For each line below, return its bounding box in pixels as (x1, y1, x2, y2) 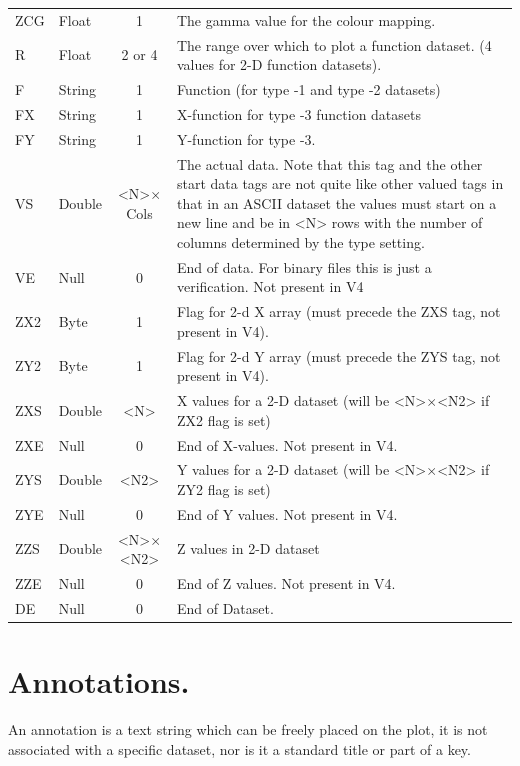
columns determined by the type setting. (176, 231, 425, 252)
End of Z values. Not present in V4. (176, 573, 396, 594)
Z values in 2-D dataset (176, 538, 320, 559)
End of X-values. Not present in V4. (176, 434, 398, 455)
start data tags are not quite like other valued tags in (176, 173, 504, 194)
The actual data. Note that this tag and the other (176, 153, 483, 174)
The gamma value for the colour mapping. (176, 9, 436, 30)
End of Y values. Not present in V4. (176, 503, 398, 524)
